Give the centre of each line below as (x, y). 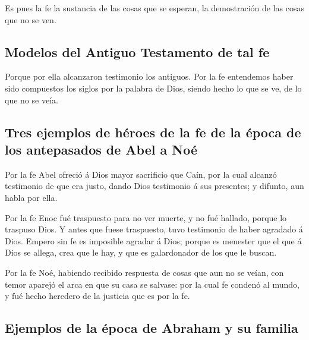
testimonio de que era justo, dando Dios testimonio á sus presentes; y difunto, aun (154, 186)
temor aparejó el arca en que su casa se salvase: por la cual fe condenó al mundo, (152, 284)
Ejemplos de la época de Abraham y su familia (152, 328)
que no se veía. (31, 100)
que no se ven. (31, 19)
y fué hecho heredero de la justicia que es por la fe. (97, 296)
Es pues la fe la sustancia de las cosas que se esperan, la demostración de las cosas (154, 8)
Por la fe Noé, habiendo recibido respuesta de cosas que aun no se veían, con (144, 272)
